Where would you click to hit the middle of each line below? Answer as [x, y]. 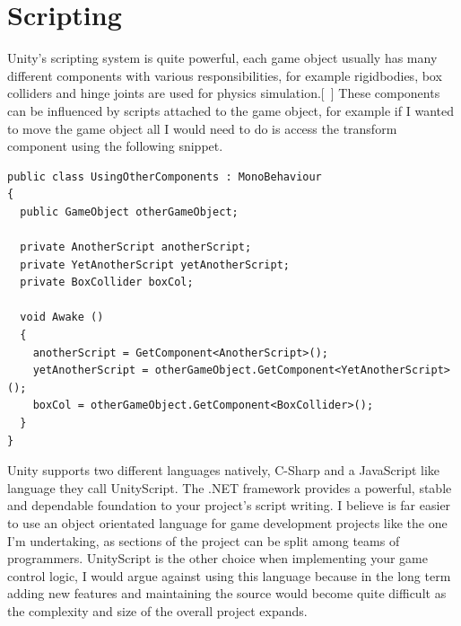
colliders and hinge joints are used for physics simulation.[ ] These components [224, 93]
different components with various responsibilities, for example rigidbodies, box [225, 75]
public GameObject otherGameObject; [129, 212]
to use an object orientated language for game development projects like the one [227, 522]
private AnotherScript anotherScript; [136, 247]
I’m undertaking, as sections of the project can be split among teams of [204, 540]
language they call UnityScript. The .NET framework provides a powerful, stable [230, 487]
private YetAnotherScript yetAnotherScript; [155, 265]
